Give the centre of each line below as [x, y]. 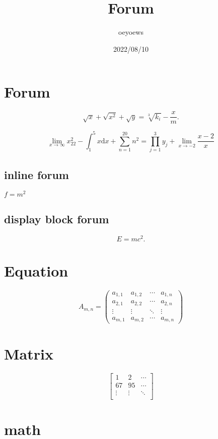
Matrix [29, 353]
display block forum [57, 218]
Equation [36, 270]
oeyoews [131, 32]
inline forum [37, 174]
